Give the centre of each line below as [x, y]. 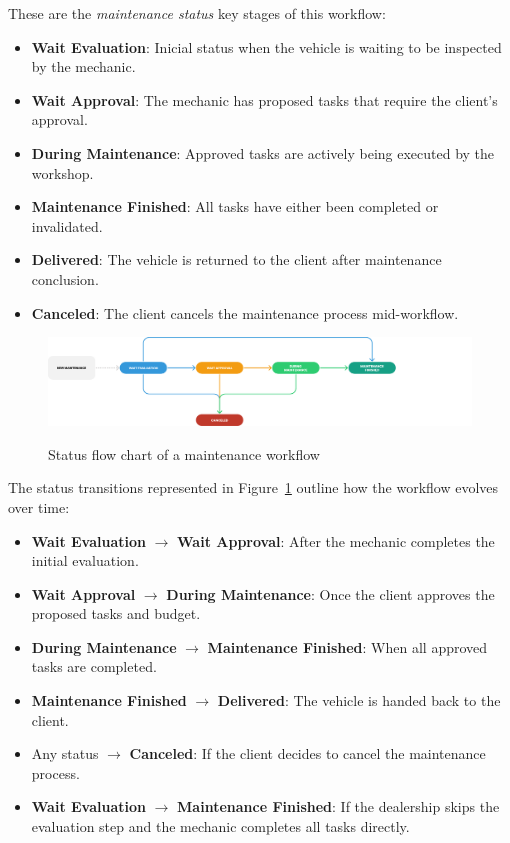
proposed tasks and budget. [116, 613]
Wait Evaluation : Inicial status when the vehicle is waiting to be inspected [266, 46]
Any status [65, 753]
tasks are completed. [94, 666]
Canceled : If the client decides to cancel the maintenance [307, 753]
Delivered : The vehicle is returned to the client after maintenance [236, 259]
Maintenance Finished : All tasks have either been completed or [235, 206]
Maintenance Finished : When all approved [347, 646]
